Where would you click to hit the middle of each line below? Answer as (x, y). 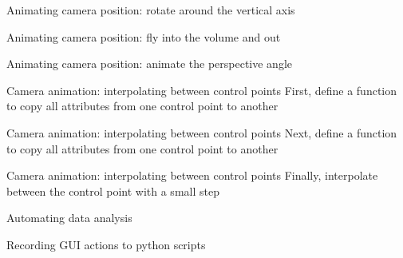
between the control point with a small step (113, 191)
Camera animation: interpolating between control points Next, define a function (202, 132)
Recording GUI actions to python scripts (106, 244)
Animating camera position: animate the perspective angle (150, 64)
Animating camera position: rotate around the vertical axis (151, 10)
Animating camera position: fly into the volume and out (144, 36)
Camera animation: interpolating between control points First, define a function (201, 90)
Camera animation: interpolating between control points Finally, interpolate (192, 175)
